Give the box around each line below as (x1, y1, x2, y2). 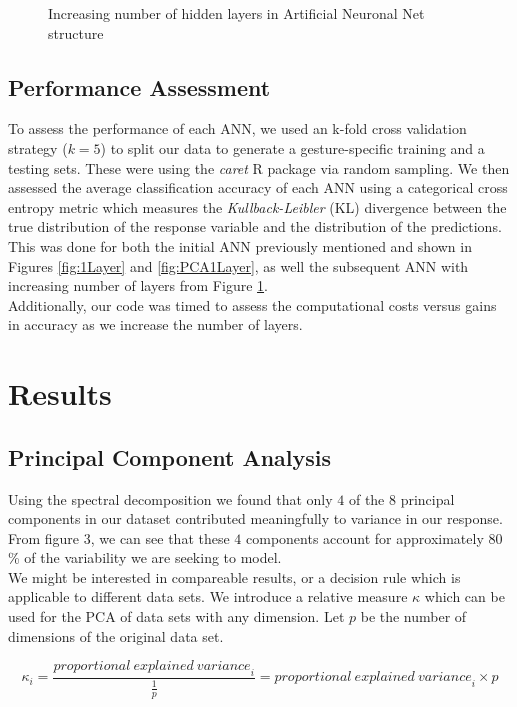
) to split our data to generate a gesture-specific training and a (100, 137, 485, 158)
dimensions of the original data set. (8, 625, 224, 646)
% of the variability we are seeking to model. (8, 547, 282, 568)
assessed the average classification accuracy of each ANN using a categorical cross (8, 177, 508, 198)
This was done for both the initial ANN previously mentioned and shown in (8, 235, 472, 256)
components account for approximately (246, 527, 484, 548)
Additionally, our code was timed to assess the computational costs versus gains (8, 294, 497, 315)
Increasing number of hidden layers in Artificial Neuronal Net (48, 3, 425, 23)
